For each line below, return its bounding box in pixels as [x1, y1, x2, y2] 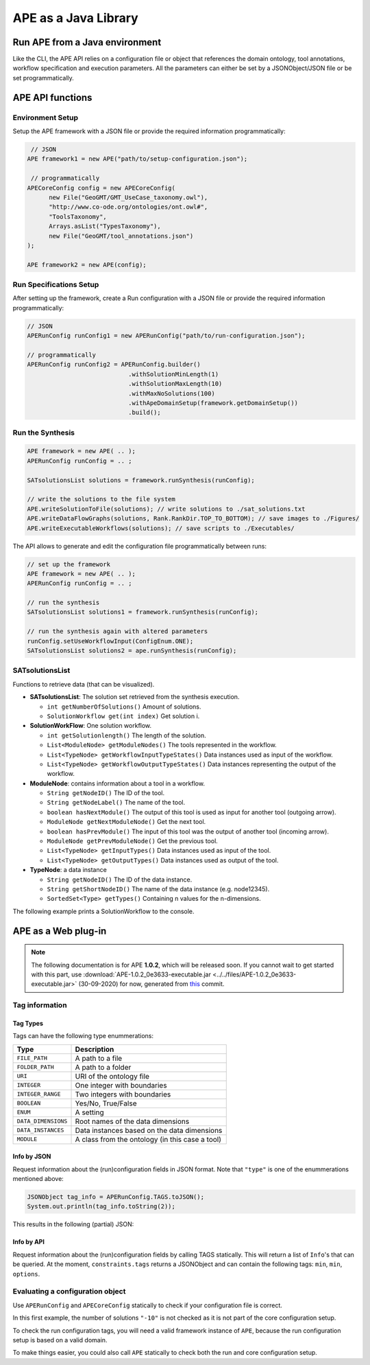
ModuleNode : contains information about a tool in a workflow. [29, 779, 206, 788]
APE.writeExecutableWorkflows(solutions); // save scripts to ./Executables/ [27, 524, 295, 532]
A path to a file [75, 1053, 123, 1063]
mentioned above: [12, 1175, 64, 1183]
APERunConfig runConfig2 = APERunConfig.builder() [27, 360, 201, 369]
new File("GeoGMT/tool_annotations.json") [49, 232, 194, 240]
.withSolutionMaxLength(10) [127, 380, 223, 388]
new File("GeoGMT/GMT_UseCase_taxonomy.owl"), [49, 193, 208, 201]
